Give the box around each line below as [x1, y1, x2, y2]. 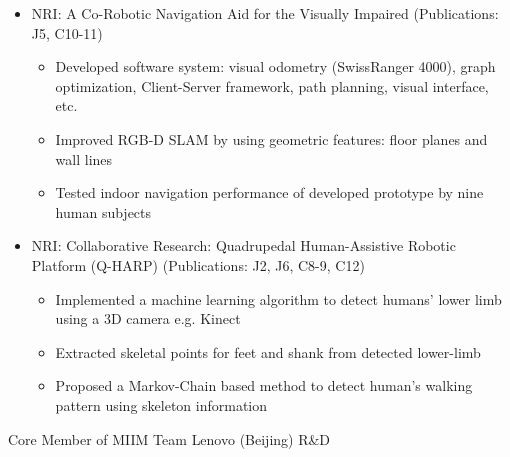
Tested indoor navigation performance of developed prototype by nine [55, 182, 484, 203]
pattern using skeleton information [55, 394, 268, 415]
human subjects [55, 201, 152, 222]
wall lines [55, 148, 113, 169]
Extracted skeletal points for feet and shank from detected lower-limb [55, 341, 481, 362]
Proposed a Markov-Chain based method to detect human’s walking [55, 375, 473, 396]
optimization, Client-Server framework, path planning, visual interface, [55, 75, 489, 96]
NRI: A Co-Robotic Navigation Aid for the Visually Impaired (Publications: [31, 3, 499, 23]
